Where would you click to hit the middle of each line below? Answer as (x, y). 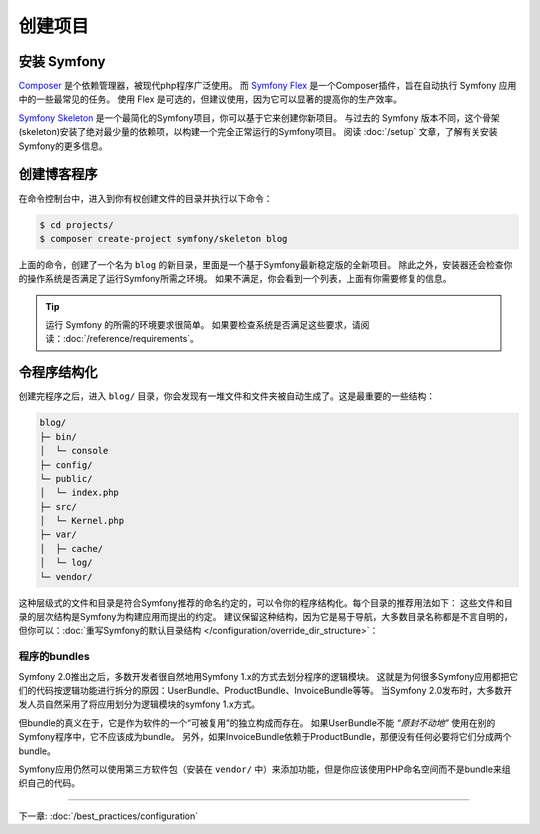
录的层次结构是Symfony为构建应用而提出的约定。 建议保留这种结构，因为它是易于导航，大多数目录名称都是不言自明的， (266, 617)
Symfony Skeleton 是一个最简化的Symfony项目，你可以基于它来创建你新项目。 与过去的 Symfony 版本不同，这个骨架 (259, 117)
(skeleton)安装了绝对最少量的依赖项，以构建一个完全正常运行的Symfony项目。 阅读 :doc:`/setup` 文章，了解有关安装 (258, 132)
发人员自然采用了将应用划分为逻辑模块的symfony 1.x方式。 (139, 704)
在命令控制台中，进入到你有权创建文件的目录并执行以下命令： (145, 198)
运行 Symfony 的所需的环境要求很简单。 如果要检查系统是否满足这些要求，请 (203, 325)
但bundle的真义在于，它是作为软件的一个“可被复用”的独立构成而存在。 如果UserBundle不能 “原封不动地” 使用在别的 (257, 722)
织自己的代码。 (49, 783)
